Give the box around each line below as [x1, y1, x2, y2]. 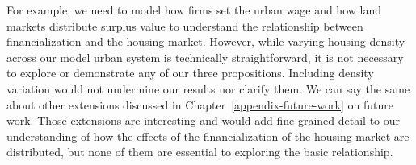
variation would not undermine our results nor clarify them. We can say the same [6, 80, 410, 97]
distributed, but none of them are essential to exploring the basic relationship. [6, 143, 393, 160]
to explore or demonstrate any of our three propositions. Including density [6, 64, 374, 81]
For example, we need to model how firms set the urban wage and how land [6, 2, 381, 18]
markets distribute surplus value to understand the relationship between [6, 17, 363, 34]
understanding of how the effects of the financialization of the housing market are [6, 127, 410, 144]
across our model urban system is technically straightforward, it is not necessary [6, 48, 404, 65]
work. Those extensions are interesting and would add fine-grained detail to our [6, 112, 401, 129]
